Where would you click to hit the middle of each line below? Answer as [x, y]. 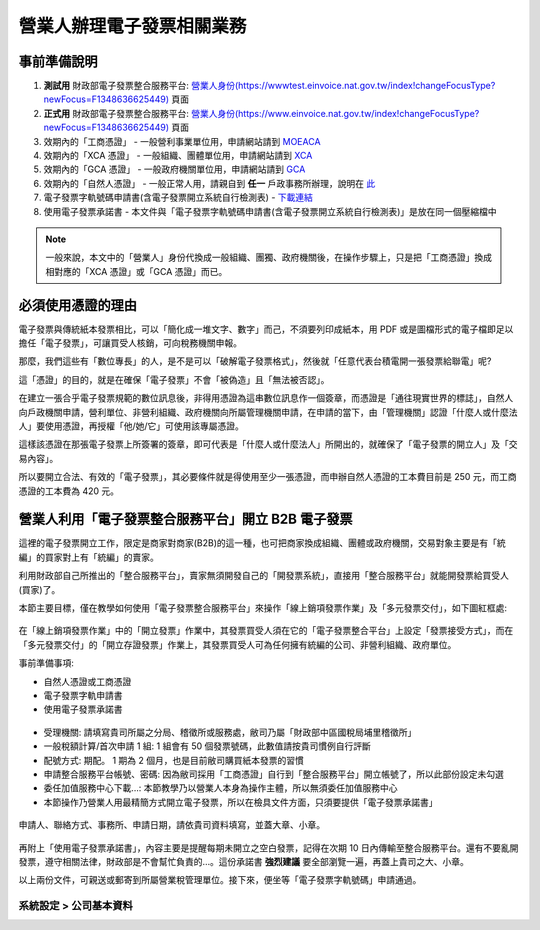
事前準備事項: [46, 663]
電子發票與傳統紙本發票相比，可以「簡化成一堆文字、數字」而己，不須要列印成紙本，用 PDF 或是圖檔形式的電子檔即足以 [266, 329]
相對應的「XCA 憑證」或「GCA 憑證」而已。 [136, 271]
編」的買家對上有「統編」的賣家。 [88, 557]
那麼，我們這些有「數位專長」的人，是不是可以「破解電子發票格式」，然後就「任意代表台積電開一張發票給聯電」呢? [255, 361]
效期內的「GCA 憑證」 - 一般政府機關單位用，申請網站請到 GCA [174, 169]
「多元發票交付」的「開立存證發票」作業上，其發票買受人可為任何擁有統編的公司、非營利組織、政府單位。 [237, 644]
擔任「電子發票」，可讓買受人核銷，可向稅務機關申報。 [130, 343]
